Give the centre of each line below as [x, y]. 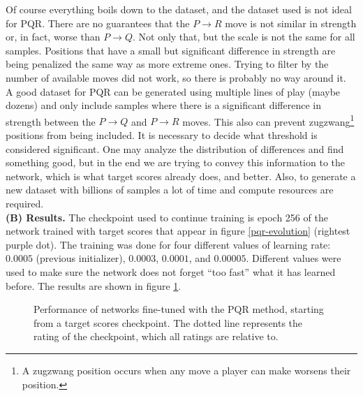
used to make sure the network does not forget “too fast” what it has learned [171, 271]
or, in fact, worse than [53, 37]
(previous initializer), [81, 258]
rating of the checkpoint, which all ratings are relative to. [156, 336]
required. [25, 203]
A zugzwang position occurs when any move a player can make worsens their [186, 370]
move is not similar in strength [291, 23]
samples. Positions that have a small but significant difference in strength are [171, 50]
